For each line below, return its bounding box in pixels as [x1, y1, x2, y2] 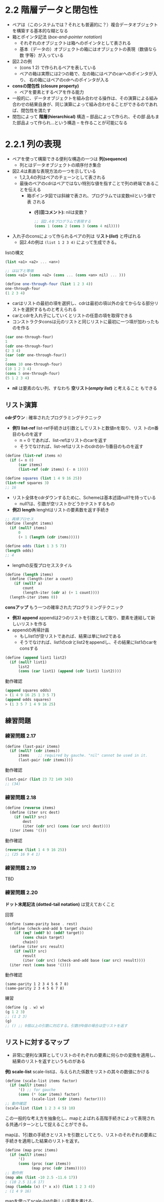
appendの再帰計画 [12, 627, 49, 633]
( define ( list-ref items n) [5, 453, 63, 459]
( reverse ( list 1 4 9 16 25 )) [5, 847, 67, 852]
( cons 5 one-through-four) [5, 371, 60, 376]
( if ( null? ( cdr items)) [9, 748, 60, 753]
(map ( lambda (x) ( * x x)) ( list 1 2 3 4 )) [5, 1184, 95, 1189]
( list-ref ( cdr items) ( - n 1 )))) [18, 467, 89, 472]
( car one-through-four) [5, 334, 54, 339]
